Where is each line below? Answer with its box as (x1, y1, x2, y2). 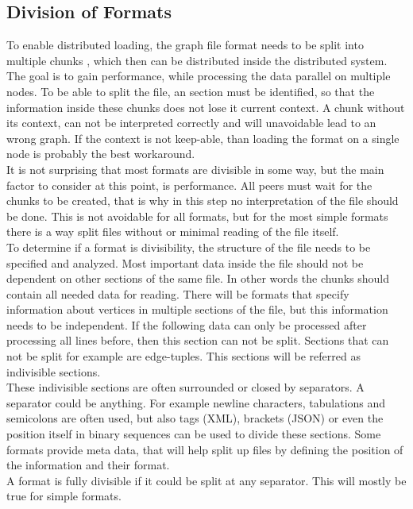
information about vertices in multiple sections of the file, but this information (6, 301, 388, 318)
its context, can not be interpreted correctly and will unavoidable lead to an (6, 114, 376, 131)
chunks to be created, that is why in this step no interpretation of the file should (6, 192, 399, 209)
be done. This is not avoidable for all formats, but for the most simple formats (6, 207, 388, 224)
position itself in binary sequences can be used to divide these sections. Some (6, 426, 381, 442)
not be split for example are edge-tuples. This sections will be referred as (6, 348, 361, 364)
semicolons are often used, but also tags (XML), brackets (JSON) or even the (6, 410, 384, 426)
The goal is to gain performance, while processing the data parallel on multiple (6, 67, 391, 84)
